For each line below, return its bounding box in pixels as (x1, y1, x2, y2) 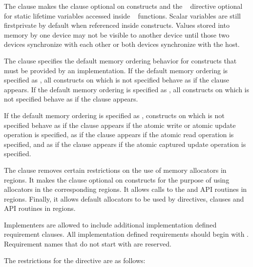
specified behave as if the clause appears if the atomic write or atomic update (4, 120, 236, 130)
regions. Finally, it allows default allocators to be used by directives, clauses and (4, 193, 244, 204)
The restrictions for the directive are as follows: (4, 255, 146, 265)
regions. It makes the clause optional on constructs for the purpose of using (4, 174, 230, 185)
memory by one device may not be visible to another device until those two (4, 29, 230, 40)
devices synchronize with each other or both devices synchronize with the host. (4, 39, 240, 49)
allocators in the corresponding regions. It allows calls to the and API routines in (4, 184, 247, 194)
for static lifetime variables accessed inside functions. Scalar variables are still (4, 10, 241, 21)
